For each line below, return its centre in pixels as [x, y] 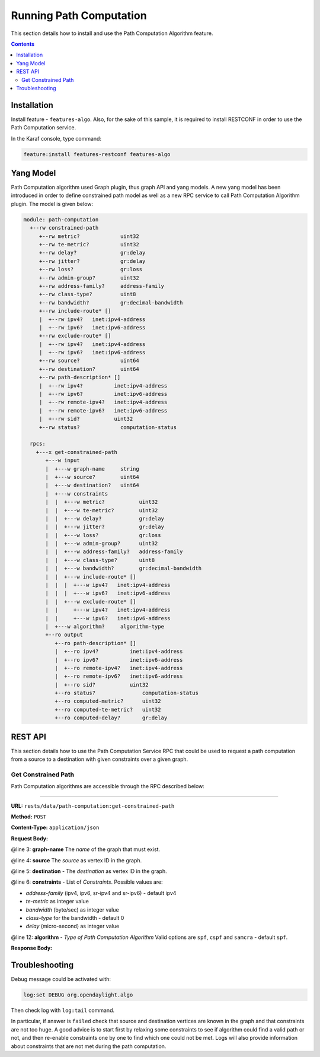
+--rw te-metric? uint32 [89, 244]
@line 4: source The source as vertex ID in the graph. [76, 860]
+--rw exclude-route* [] [75, 336]
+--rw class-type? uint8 [87, 294]
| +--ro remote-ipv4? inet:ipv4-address [119, 668]
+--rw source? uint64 [89, 361]
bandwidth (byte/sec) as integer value [72, 910]
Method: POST [29, 817]
